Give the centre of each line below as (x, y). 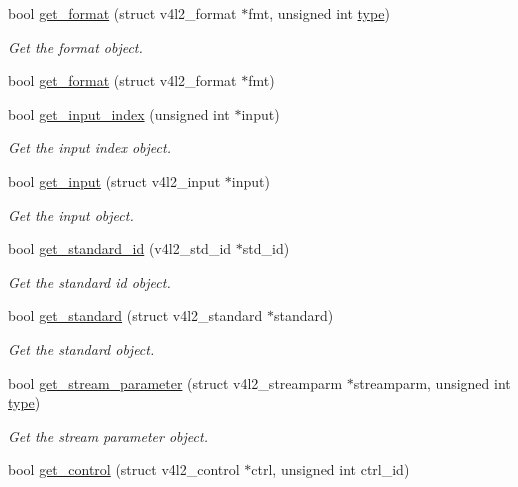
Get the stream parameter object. (108, 435)
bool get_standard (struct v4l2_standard (135, 315)
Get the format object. (75, 46)
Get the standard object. (81, 348)
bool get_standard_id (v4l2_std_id (120, 248)
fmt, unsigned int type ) (319, 13)
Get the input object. (71, 214)
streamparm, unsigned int (432, 382)
